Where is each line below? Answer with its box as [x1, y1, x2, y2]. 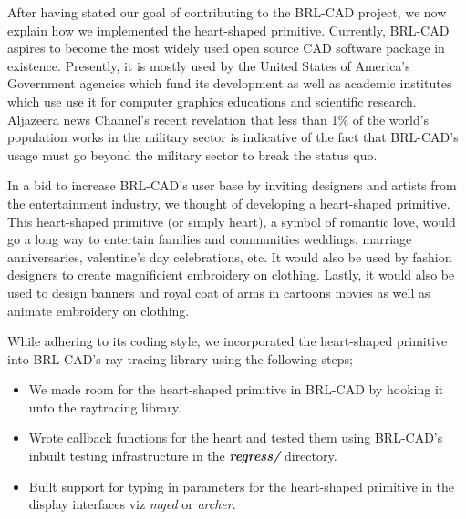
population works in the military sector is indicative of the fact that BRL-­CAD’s [7, 127, 459, 147]
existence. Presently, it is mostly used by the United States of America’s [7, 56, 410, 75]
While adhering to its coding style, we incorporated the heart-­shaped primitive [7, 331, 448, 351]
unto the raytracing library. [28, 397, 181, 416]
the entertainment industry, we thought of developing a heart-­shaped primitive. [7, 193, 450, 212]
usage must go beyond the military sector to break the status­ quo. [7, 145, 378, 164]
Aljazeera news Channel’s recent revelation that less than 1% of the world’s [7, 109, 430, 128]
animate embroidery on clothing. [7, 300, 190, 320]
